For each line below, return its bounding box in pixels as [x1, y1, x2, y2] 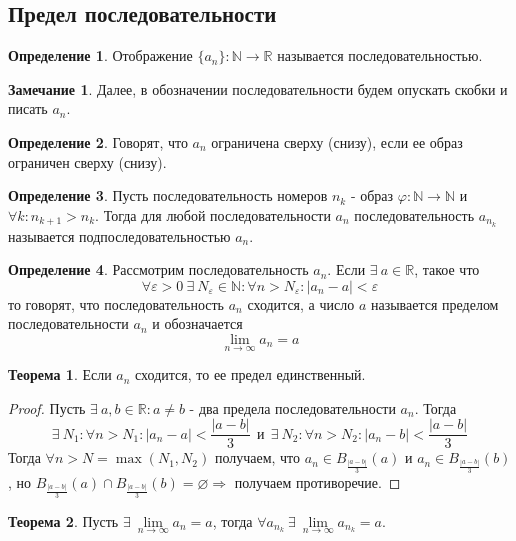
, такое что [414, 259, 480, 280]
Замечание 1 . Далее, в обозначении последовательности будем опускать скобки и [8, 78, 508, 99]
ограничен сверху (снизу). [8, 151, 167, 172]
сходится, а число [247, 293, 355, 314]
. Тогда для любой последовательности [95, 204, 331, 225]
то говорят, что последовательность [8, 293, 224, 314]
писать [8, 98, 48, 119]
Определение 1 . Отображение [8, 45, 193, 66]
